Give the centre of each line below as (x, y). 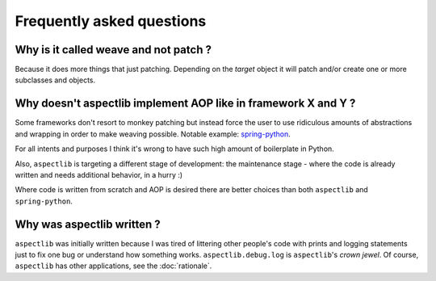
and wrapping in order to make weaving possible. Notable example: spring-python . (153, 134)
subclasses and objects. (55, 80)
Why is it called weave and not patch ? (113, 50)
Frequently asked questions (111, 21)
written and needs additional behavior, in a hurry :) (99, 174)
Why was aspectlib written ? (88, 224)
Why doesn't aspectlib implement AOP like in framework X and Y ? (185, 104)
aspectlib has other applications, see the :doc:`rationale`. (113, 266)
